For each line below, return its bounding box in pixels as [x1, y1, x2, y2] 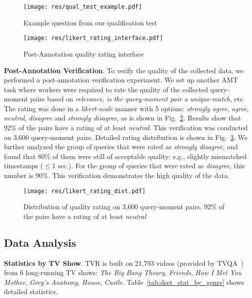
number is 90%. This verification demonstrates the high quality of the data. [4, 170, 230, 180]
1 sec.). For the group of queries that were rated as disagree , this [52, 160, 245, 171]
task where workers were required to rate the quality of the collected [4, 84, 208, 94]
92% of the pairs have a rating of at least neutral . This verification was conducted [4, 122, 248, 133]
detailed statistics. [4, 286, 58, 297]
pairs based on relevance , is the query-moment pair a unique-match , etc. [30, 94, 245, 104]
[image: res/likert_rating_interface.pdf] [23, 35, 163, 42]
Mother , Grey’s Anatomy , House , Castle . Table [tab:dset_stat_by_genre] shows [4, 277, 244, 287]
